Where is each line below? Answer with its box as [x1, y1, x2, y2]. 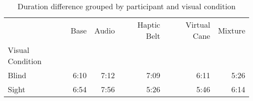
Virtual [185, 19, 210, 30]
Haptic [137, 19, 161, 30]
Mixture [217, 24, 245, 36]
